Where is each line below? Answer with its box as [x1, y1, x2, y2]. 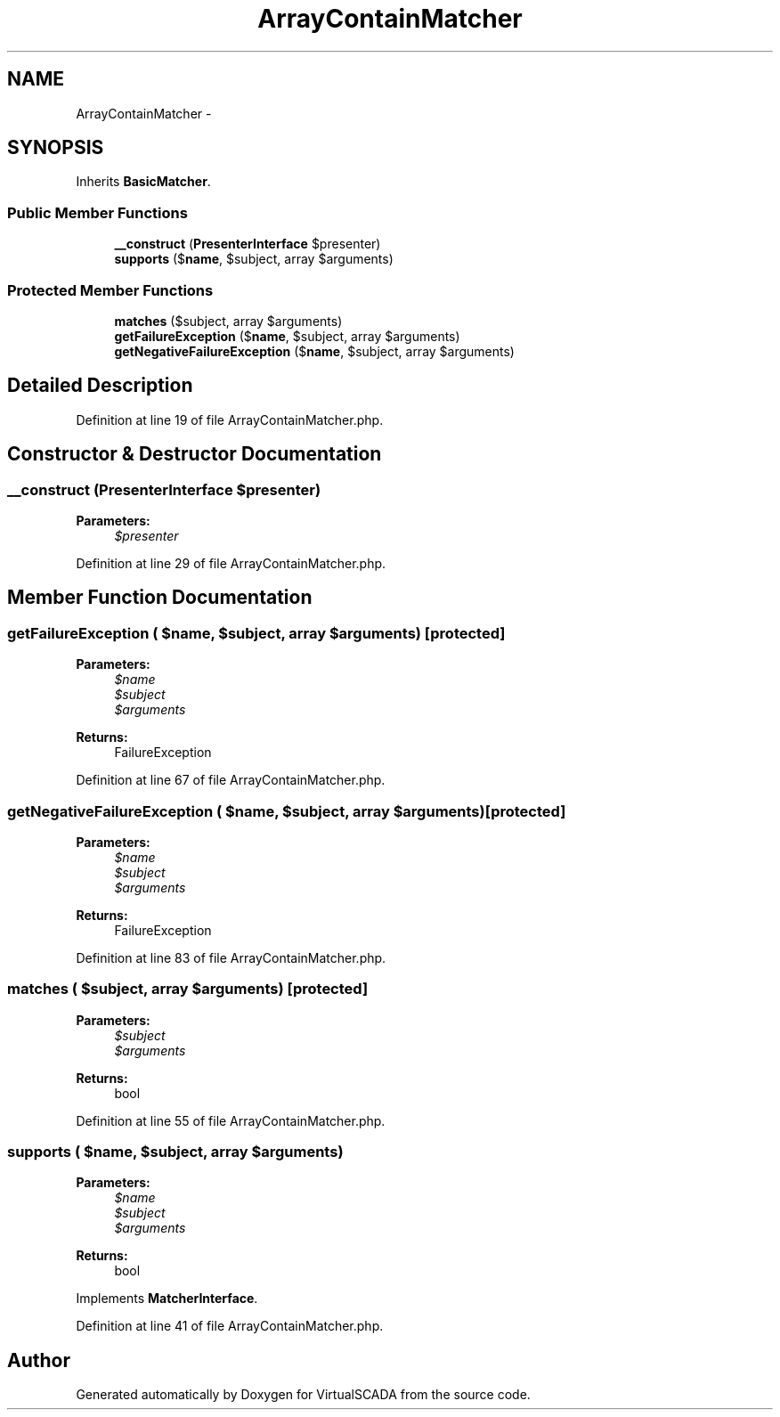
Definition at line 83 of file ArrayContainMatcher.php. [76, 949, 386, 965]
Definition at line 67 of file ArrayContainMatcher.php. [76, 772, 386, 788]
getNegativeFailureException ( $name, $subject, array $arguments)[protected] [7, 802, 566, 820]
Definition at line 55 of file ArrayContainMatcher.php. [76, 1112, 386, 1128]
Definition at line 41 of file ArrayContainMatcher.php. [76, 1318, 384, 1334]
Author [7, 1348, 70, 1372]
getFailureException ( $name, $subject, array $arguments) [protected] [7, 623, 506, 642]
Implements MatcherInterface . [76, 1291, 258, 1307]
